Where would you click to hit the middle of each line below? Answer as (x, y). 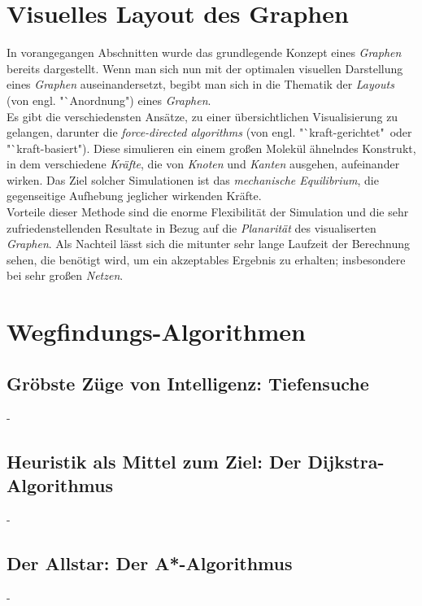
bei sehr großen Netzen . (65, 275)
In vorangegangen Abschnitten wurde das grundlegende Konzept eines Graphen (204, 52)
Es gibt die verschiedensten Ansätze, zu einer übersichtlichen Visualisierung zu (202, 116)
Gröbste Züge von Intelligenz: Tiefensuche (188, 383)
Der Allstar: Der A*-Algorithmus (150, 562)
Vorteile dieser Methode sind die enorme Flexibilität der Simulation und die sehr (208, 212)
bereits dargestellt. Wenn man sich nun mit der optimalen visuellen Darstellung (205, 68)
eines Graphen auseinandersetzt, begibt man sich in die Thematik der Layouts (200, 84)
